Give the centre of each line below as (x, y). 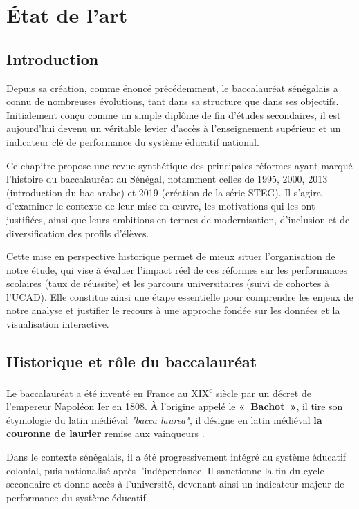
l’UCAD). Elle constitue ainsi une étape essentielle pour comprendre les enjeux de (180, 296)
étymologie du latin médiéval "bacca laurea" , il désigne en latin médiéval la (164, 419)
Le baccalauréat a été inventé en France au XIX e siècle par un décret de (159, 391)
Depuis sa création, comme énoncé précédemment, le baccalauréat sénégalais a (172, 87)
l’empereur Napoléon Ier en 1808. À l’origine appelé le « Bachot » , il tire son (175, 406)
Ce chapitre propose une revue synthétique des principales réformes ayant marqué (179, 165)
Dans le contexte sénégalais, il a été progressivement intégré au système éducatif (176, 456)
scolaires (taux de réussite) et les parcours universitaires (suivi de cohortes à (168, 283)
